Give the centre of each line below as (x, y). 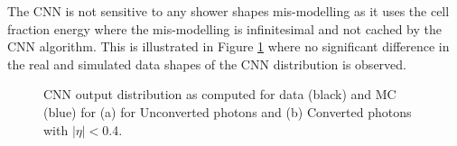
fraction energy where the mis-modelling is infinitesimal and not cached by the (225, 28)
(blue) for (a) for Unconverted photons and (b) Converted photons (228, 111)
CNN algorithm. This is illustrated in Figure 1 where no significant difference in (228, 46)
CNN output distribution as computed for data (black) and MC (220, 94)
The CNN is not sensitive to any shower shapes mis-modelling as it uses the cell (228, 11)
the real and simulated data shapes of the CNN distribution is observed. (207, 64)
